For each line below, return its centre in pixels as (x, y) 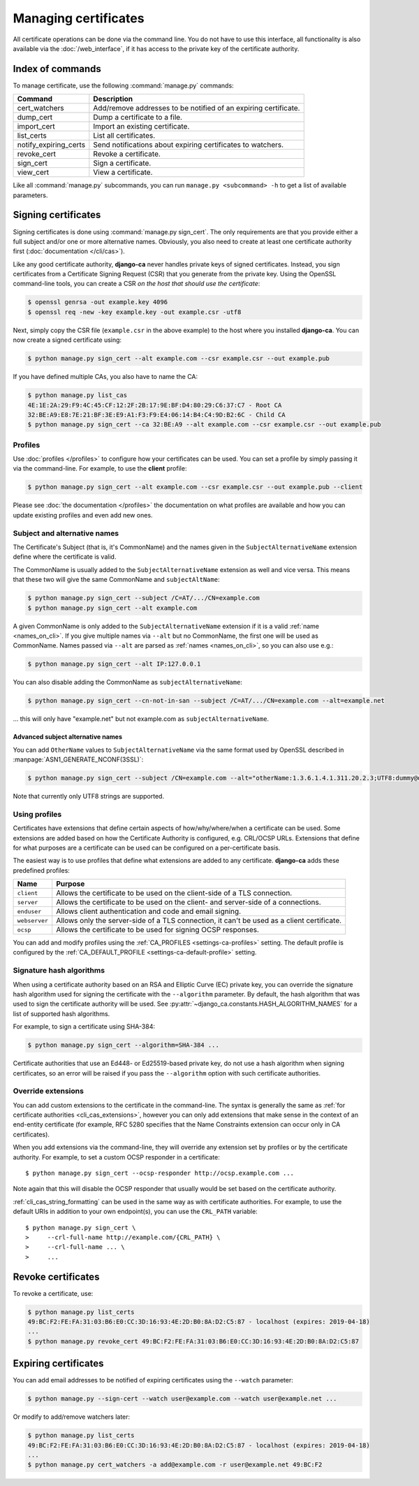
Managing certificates (79, 18)
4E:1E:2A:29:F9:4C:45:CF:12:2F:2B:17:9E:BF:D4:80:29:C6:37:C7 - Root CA (155, 405)
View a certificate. (123, 173)
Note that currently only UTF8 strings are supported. (88, 796)
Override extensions (48, 1091)
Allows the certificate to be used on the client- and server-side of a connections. (189, 902)
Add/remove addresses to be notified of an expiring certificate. (197, 108)
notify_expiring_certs (51, 145)
